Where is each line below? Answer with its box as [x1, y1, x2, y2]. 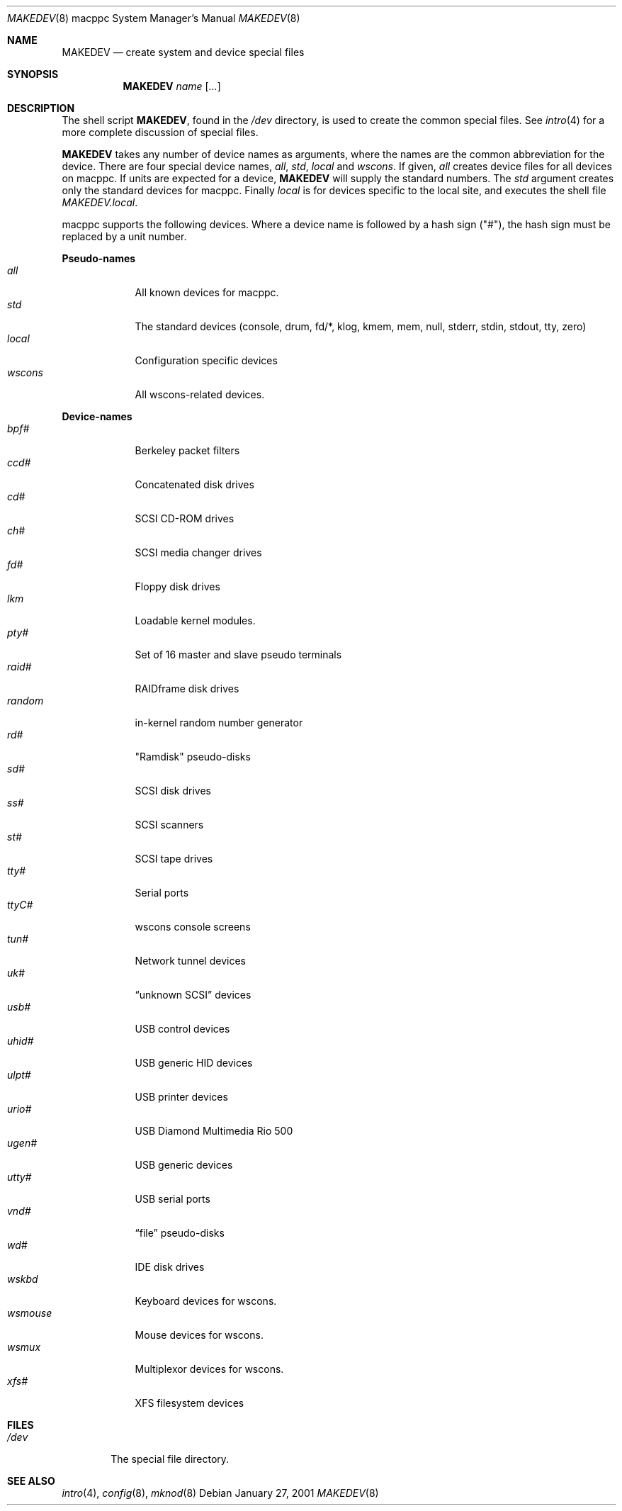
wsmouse [7, 1307, 52, 1319]
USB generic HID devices [135, 1057, 253, 1069]
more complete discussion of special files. [62, 126, 259, 138]
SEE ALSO [7, 1475, 55, 1487]
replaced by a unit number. [62, 230, 187, 242]
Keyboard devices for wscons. [135, 1295, 277, 1307]
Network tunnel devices [135, 955, 246, 967]
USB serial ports [135, 1193, 210, 1205]
